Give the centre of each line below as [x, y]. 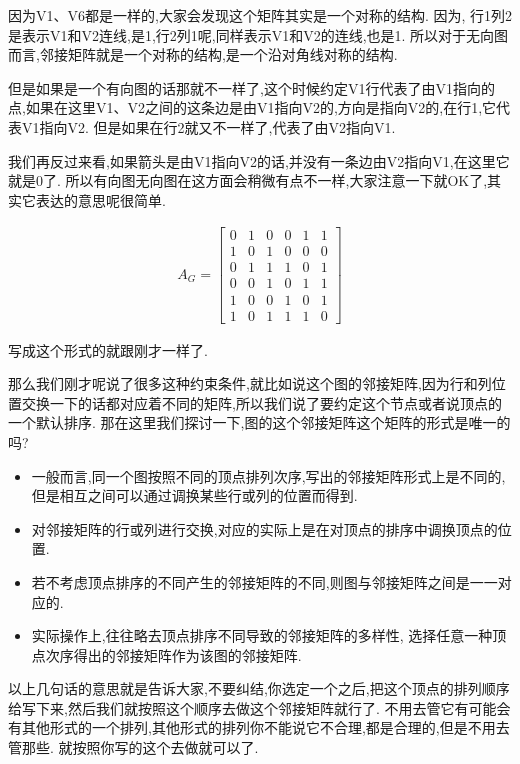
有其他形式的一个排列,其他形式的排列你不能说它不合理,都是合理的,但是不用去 [259, 727]
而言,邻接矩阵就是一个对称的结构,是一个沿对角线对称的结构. [203, 54]
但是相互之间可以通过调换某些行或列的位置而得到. [194, 495]
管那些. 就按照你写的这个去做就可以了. [133, 747]
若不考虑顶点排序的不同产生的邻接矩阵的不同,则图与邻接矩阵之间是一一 [264, 581]
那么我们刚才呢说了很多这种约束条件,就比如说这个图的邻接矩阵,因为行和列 [250, 383]
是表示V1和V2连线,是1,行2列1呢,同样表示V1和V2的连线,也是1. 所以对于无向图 [258, 34]
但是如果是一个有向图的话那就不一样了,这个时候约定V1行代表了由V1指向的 [251, 87]
